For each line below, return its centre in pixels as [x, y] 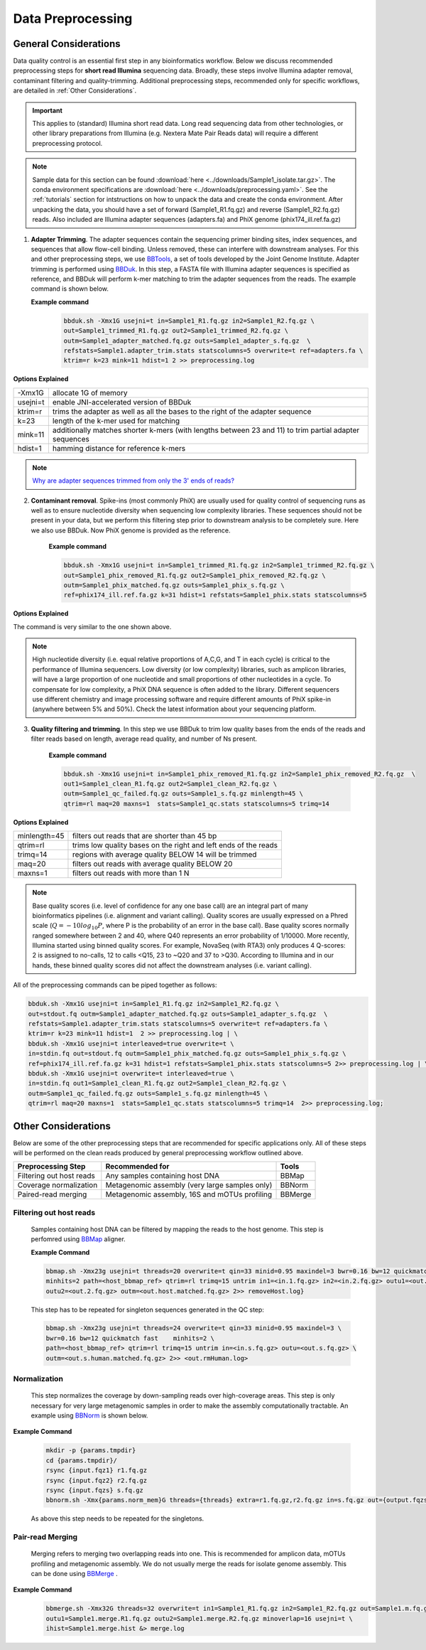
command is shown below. [70, 289]
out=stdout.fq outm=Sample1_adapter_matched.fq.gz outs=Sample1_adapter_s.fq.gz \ [178, 1014]
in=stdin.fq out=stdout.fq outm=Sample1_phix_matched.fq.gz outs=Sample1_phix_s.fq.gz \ [187, 1054]
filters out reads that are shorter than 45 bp [144, 836]
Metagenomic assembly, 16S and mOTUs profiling [189, 1194]
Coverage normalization [58, 1185]
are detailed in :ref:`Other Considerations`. [75, 91]
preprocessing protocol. [67, 143]
